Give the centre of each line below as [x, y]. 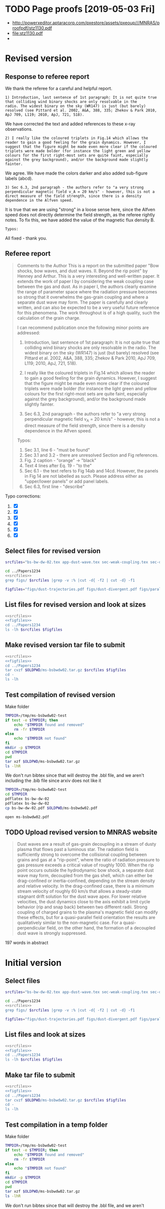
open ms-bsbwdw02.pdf [27, 817]
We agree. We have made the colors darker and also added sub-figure [76, 173]
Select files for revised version [53, 551]
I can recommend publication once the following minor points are [83, 327]
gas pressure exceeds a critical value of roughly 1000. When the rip [85, 865]
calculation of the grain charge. [49, 318]
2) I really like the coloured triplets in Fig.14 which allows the [77, 138]
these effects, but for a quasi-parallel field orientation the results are [86, 918]
